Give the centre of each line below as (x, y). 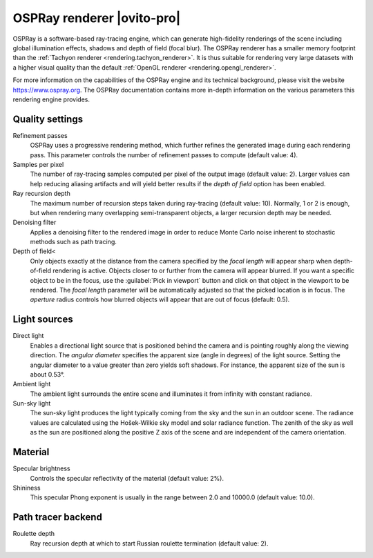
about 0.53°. (47, 374)
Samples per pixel (38, 164)
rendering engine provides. (51, 99)
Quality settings (48, 119)
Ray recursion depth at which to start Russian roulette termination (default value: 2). (149, 543)
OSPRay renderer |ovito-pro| (97, 18)
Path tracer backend (58, 517)
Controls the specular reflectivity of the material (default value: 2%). (127, 478)
